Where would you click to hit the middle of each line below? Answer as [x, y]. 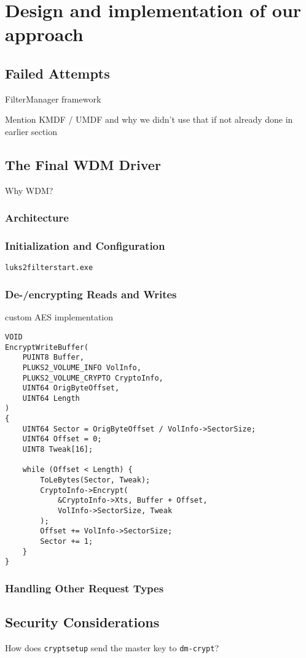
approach [44, 34]
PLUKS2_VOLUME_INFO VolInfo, [82, 367]
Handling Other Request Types [84, 588]
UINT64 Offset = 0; [62, 439]
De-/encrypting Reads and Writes [91, 294]
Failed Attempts [57, 73]
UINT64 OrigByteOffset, [71, 388]
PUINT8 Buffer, [53, 358]
